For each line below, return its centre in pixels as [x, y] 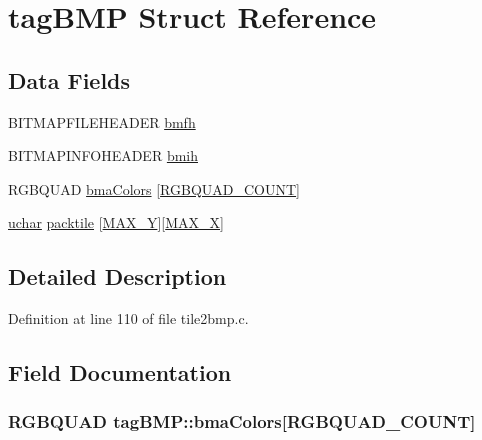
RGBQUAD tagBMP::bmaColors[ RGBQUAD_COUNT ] [242, 421]
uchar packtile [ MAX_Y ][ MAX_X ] [116, 222]
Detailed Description [117, 276]
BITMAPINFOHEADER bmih [103, 155]
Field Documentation [120, 372]
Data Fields [69, 79]
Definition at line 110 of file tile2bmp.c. [128, 318]
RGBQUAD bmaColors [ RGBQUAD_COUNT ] [154, 188]
